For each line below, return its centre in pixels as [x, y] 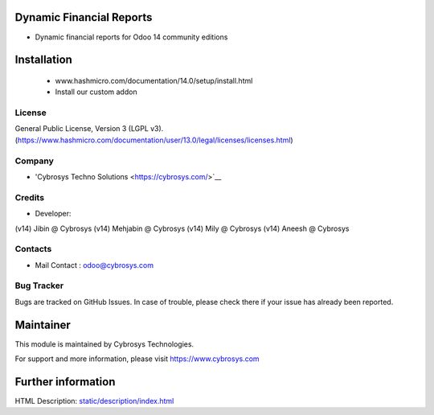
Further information [65, 382]
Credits [29, 197]
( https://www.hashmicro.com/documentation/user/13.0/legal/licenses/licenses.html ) [154, 140]
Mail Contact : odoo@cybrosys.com [94, 265]
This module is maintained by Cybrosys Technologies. [104, 344]
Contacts [33, 249]
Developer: [53, 214]
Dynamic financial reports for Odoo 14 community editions [131, 37]
